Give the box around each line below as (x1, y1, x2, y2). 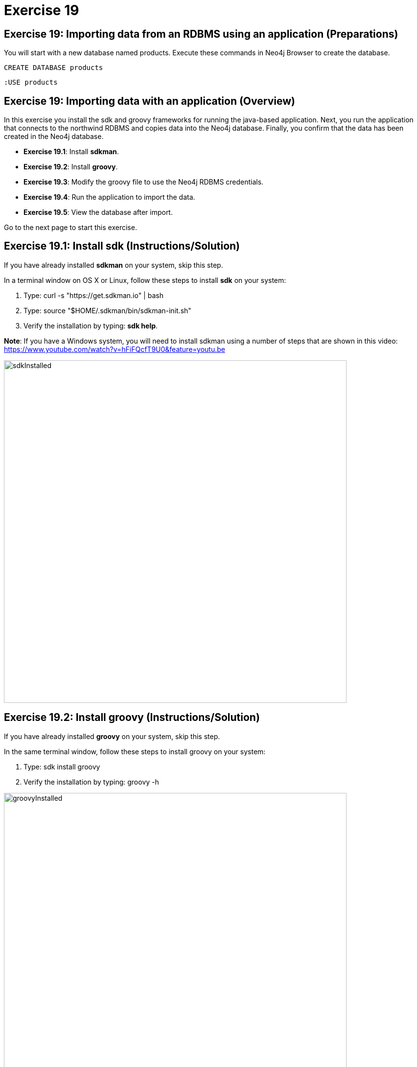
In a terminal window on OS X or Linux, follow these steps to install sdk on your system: (4, 276, 286, 284)
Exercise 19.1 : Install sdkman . (23, 147, 119, 156)
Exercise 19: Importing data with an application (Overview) (4, 94, 295, 107)
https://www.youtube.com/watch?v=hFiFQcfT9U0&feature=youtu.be (4, 345, 225, 353)
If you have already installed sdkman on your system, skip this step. (4, 260, 223, 269)
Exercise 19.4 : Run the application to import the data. (23, 193, 195, 202)
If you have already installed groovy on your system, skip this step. (4, 732, 220, 741)
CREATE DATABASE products (4, 64, 103, 72)
